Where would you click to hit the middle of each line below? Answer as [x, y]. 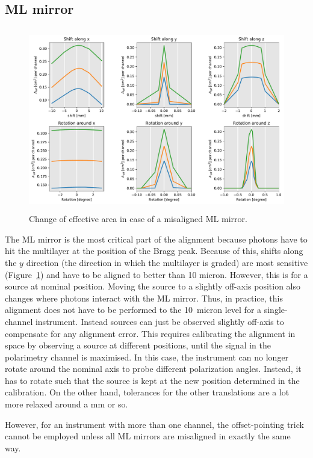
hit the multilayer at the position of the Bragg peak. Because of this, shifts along [154, 251]
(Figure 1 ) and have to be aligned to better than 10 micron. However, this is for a [156, 274]
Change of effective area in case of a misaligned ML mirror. [138, 219]
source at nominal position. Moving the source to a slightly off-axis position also [153, 286]
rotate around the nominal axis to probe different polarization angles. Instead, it [153, 369]
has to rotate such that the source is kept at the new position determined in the [152, 380]
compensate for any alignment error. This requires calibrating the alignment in [150, 333]
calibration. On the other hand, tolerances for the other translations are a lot [147, 392]
